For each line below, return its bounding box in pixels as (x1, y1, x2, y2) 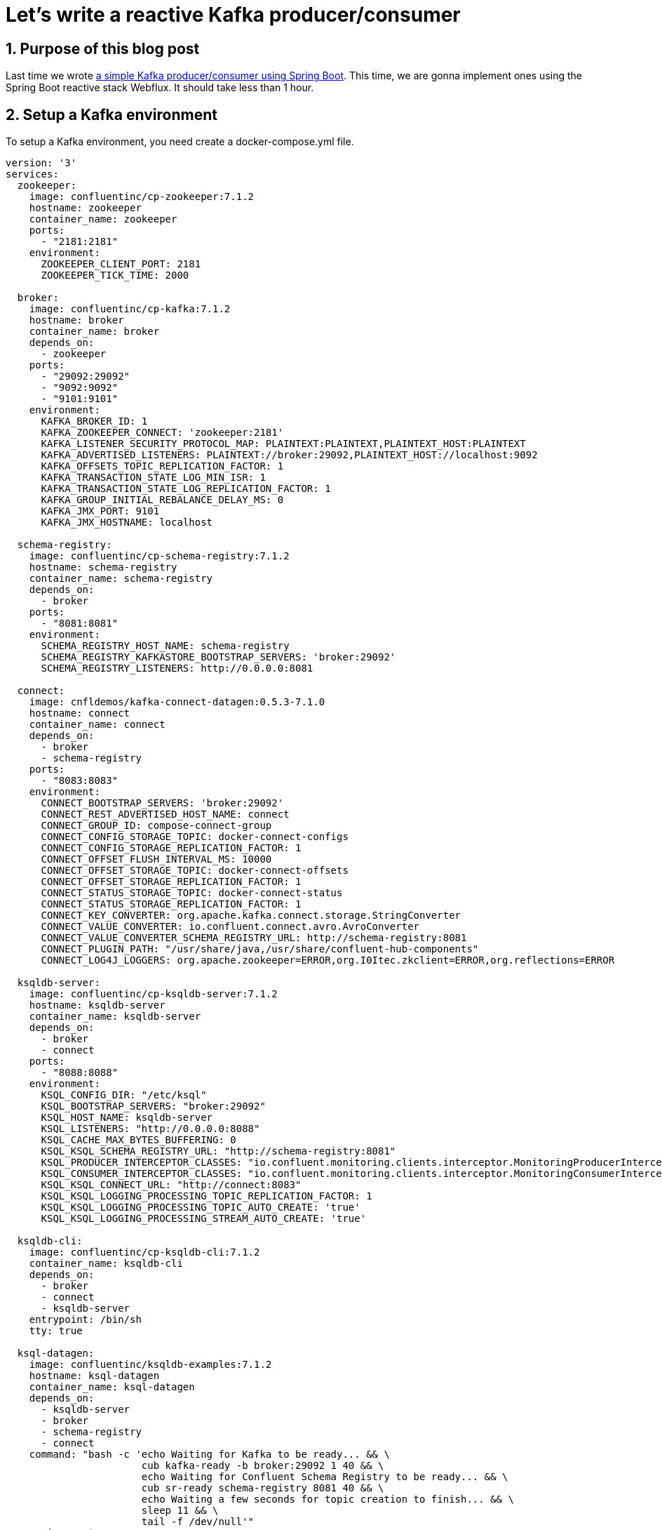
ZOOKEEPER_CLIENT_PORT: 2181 (41, 258, 201, 270)
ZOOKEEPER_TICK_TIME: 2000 (41, 270, 189, 281)
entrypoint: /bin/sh (29, 1314, 142, 1326)
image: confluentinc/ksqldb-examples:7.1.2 (29, 1359, 272, 1371)
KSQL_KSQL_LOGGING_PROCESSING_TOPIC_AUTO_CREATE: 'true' (41, 1202, 360, 1213)
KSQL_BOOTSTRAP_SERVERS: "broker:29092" (41, 1100, 266, 1112)
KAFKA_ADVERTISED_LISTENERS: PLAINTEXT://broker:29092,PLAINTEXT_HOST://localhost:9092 (41, 449, 538, 461)
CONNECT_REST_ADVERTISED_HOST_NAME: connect (41, 809, 290, 820)
